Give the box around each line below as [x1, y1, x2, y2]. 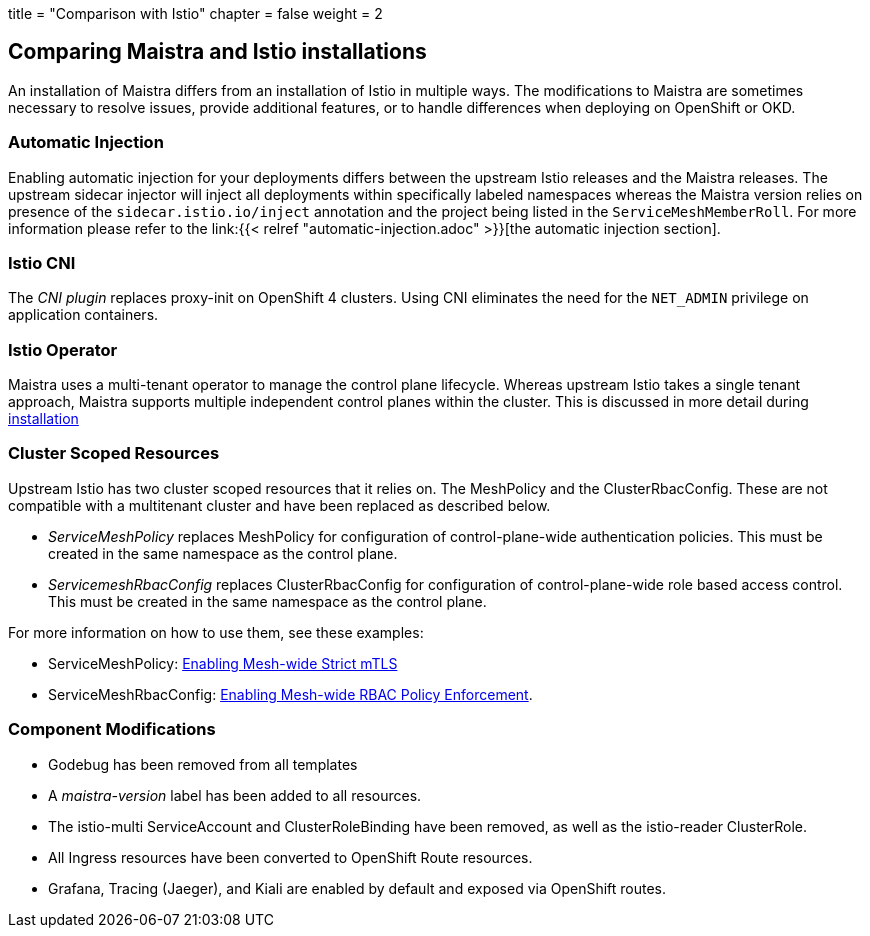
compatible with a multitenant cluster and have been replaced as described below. [8, 496, 551, 514]
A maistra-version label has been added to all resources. [48, 786, 422, 804]
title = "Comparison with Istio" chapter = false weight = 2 [8, 5, 383, 22]
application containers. [8, 306, 159, 324]
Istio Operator [8, 339, 118, 360]
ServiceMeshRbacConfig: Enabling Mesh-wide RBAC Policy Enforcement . [48, 685, 533, 703]
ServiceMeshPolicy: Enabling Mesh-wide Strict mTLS [48, 654, 398, 672]
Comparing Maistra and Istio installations [8, 39, 427, 65]
